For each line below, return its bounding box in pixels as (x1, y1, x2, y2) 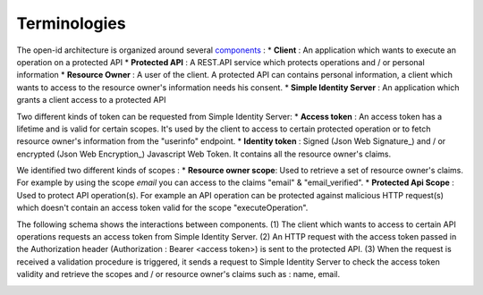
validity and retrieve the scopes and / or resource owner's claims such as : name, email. (16, 269, 341, 280)
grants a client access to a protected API (16, 95, 166, 105)
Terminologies (16, 13, 126, 33)
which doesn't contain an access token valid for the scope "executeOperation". (16, 202, 309, 214)
